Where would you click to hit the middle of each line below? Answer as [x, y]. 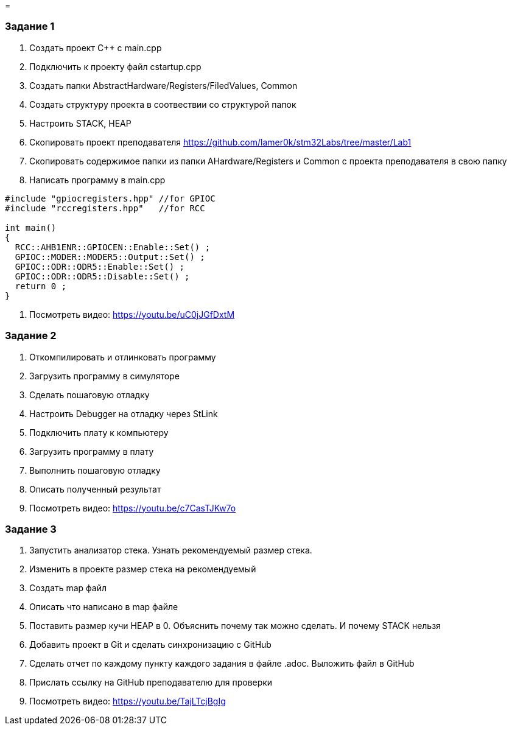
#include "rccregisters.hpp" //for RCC [105, 208]
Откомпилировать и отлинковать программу [123, 357]
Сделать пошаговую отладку [89, 395]
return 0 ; [41, 286]
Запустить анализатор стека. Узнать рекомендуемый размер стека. [171, 550]
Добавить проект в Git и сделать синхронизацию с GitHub [150, 645]
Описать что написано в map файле [104, 607]
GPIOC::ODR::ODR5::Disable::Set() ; [102, 276]
